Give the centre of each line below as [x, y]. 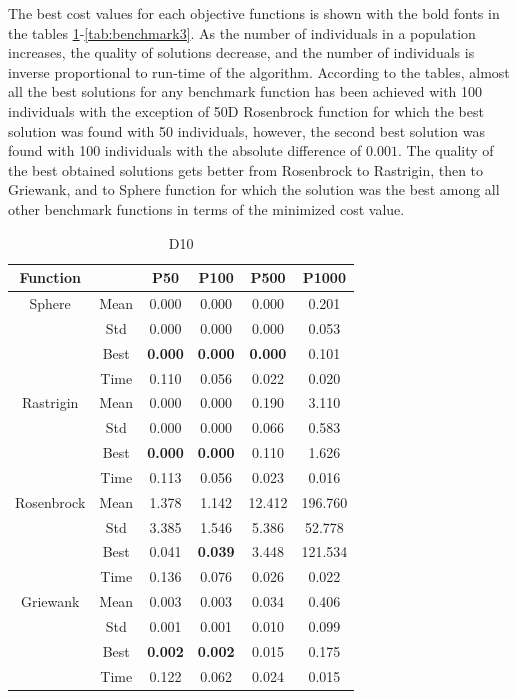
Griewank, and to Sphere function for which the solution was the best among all [254, 189]
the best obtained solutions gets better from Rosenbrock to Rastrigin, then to [246, 169]
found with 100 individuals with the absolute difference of [185, 150]
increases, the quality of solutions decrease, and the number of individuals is [241, 52]
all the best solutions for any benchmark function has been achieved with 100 [245, 91]
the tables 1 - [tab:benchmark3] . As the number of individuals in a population [242, 32]
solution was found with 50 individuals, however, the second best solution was [246, 130]
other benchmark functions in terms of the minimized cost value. [206, 208]
